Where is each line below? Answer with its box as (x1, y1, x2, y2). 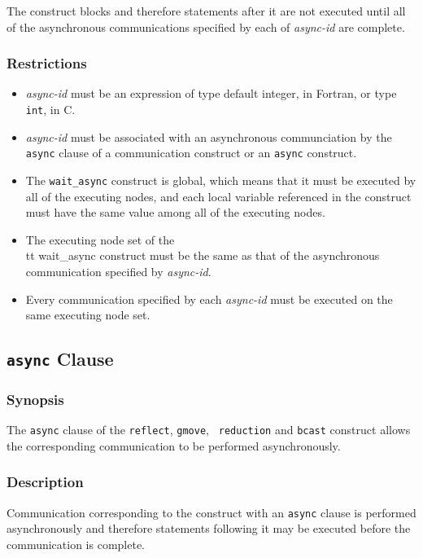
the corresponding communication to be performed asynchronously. (7, 437, 341, 454)
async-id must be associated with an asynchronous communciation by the (25, 128, 392, 145)
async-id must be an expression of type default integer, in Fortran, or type (25, 85, 397, 102)
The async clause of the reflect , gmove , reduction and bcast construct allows (7, 421, 411, 438)
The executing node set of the (25, 231, 175, 248)
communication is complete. (7, 536, 146, 553)
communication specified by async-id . (25, 262, 211, 279)
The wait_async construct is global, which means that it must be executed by (25, 171, 416, 188)
